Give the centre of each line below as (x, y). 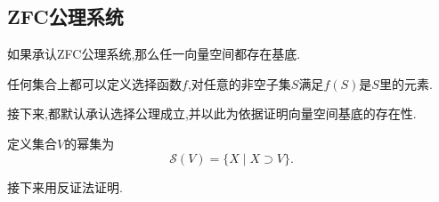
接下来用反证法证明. (65, 186)
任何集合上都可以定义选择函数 (94, 83)
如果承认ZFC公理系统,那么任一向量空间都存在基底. (154, 54)
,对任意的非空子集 (239, 83)
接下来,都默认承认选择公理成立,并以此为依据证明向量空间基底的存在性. (212, 113)
